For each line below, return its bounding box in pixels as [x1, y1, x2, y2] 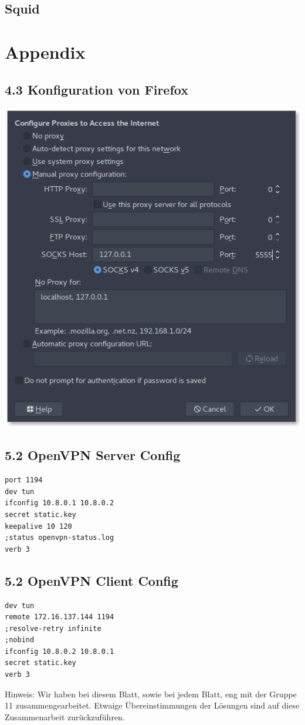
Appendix [5, 39, 86, 63]
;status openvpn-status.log [5, 533, 114, 542]
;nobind [5, 636, 35, 645]
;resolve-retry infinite [5, 624, 101, 633]
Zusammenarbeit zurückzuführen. [5, 710, 125, 723]
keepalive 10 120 [5, 522, 72, 531]
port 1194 [5, 476, 43, 485]
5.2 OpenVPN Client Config [5, 571, 178, 589]
